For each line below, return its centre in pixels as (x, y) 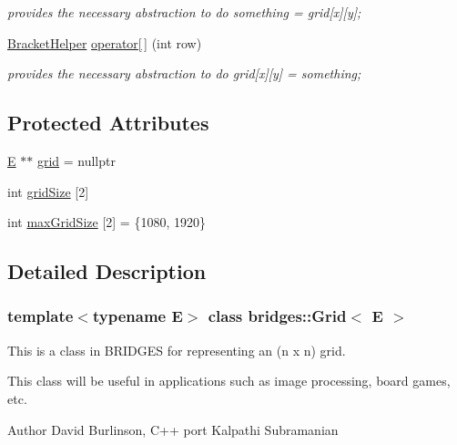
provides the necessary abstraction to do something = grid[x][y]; (184, 12)
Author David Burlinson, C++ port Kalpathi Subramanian (173, 429)
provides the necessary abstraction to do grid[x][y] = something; (184, 73)
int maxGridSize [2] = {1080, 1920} (107, 222)
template (41, 316)
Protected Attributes (108, 123)
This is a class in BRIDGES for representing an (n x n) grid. (177, 350)
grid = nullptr (76, 160)
